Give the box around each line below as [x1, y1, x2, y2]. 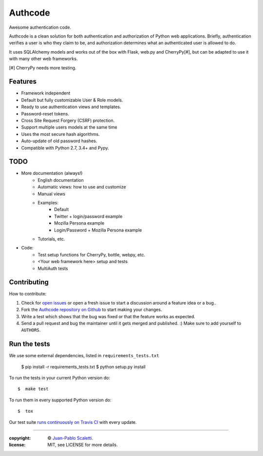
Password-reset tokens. [21, 111, 69, 116]
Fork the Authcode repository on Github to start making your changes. [21, 307, 162, 313]
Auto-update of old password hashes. [21, 138, 97, 144]
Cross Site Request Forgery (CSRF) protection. [21, 117, 115, 123]
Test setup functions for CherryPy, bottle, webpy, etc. [38, 251, 146, 258]
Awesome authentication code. [9, 24, 72, 30]
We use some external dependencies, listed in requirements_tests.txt [9, 353, 159, 359]
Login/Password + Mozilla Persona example [54, 227, 142, 233]
